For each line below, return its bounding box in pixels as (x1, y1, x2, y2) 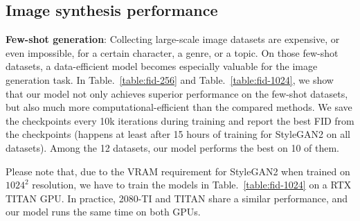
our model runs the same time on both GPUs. (6, 204, 201, 219)
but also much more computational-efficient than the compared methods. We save (6, 100, 352, 114)
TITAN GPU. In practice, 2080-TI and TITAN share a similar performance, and (6, 191, 348, 205)
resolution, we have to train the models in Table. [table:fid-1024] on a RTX (32, 177, 352, 192)
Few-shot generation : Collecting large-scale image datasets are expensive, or (6, 32, 340, 46)
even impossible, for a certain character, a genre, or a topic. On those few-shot (6, 45, 339, 60)
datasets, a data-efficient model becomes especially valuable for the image (6, 59, 318, 73)
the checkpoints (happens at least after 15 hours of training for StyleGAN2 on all (6, 127, 350, 141)
